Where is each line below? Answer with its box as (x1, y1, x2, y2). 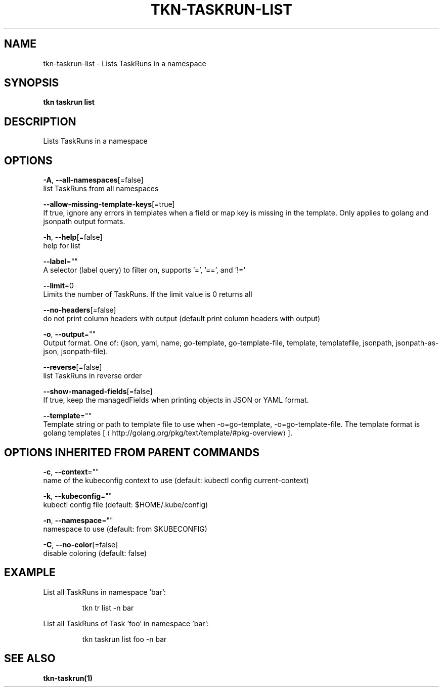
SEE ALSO (4, 652, 56, 665)
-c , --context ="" (43, 467, 99, 476)
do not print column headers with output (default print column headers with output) (43, 314, 321, 323)
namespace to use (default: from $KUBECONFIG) (43, 524, 207, 533)
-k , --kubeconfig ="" (43, 491, 112, 500)
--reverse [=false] (43, 363, 102, 372)
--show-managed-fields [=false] (43, 387, 153, 396)
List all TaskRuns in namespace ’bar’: (43, 587, 166, 596)
